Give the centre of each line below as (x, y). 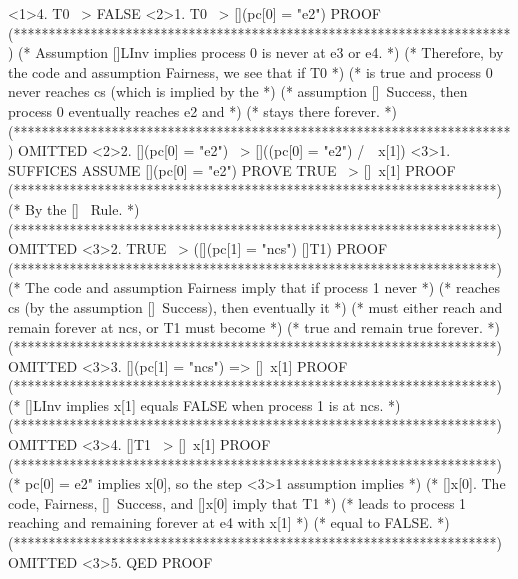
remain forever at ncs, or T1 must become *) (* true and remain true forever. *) (254, 326)
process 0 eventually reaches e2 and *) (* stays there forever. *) (203, 110)
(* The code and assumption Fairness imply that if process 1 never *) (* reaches (254, 287)
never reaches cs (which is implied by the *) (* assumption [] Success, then (238, 91)
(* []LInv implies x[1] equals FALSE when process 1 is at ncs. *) (204, 404)
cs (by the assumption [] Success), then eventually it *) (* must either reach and (255, 306)
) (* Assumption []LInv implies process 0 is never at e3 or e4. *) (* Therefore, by (256, 52)
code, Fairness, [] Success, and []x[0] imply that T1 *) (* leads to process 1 (237, 502)
